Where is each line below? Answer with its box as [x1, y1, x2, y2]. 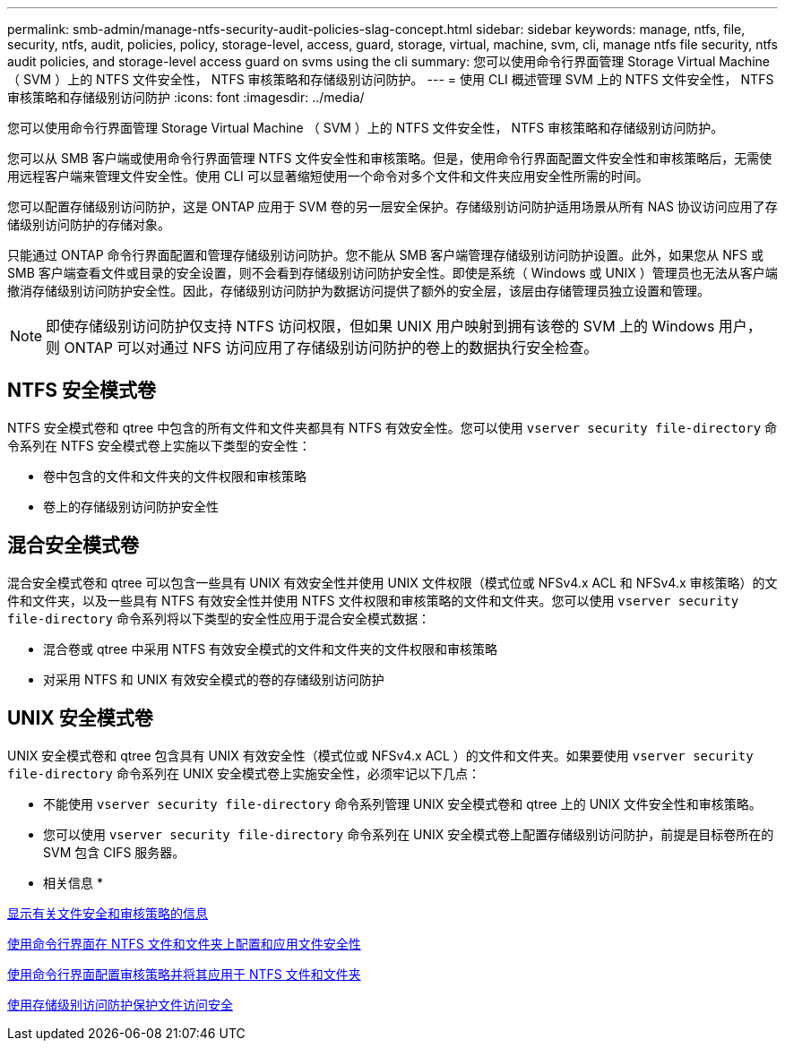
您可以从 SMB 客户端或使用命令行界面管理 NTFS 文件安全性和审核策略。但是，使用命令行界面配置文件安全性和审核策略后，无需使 [7, 150, 772, 166]
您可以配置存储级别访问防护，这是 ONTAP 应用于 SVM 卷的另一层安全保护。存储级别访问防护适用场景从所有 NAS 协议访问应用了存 [7, 199, 778, 214]
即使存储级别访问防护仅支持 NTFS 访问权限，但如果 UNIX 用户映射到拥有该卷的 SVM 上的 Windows [46, 317, 715, 335]
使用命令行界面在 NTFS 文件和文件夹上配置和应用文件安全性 [7, 935, 361, 951]
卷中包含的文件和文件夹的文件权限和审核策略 [43, 468, 306, 484]
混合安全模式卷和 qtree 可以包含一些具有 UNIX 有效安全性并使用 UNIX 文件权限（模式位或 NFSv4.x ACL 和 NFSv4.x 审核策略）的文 [7, 574, 778, 590]
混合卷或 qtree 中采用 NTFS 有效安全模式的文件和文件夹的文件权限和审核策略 [43, 640, 498, 657]
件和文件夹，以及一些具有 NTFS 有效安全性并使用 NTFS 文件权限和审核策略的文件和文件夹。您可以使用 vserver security [7, 592, 739, 608]
